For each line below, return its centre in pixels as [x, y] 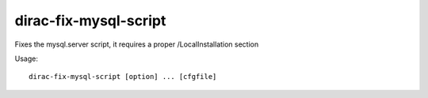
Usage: [27, 58]
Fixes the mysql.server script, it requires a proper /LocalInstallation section [137, 44]
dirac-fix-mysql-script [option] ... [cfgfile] [123, 77]
